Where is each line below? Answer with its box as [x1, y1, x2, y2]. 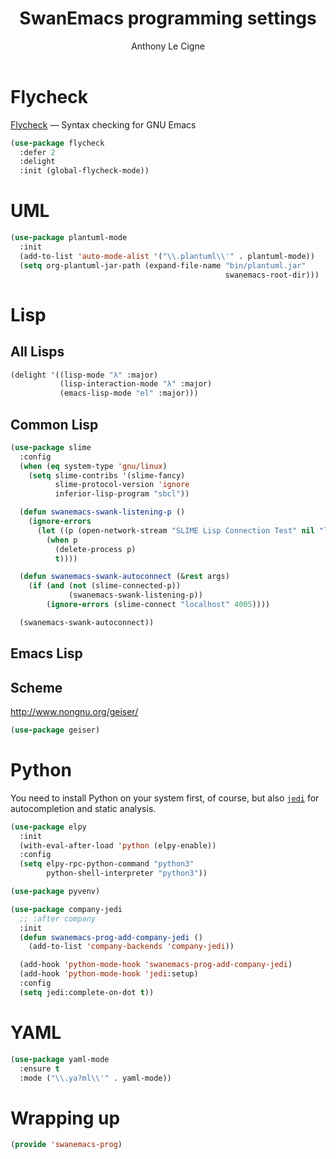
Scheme [10, 679, 63, 696]
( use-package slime [10, 442, 92, 452]
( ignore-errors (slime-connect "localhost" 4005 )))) [46, 600, 271, 610]
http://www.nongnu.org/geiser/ [10, 706, 139, 718]
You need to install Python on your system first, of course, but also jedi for [10, 792, 320, 804]
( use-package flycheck [10, 138, 105, 148]
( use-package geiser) [10, 725, 101, 736]
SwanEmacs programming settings [19, 7, 317, 30]
